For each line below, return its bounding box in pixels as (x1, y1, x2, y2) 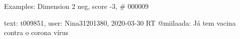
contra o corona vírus (4, 27, 69, 38)
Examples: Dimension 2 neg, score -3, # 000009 (4, 1, 149, 11)
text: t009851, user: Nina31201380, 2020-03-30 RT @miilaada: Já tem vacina (4, 17, 236, 28)
